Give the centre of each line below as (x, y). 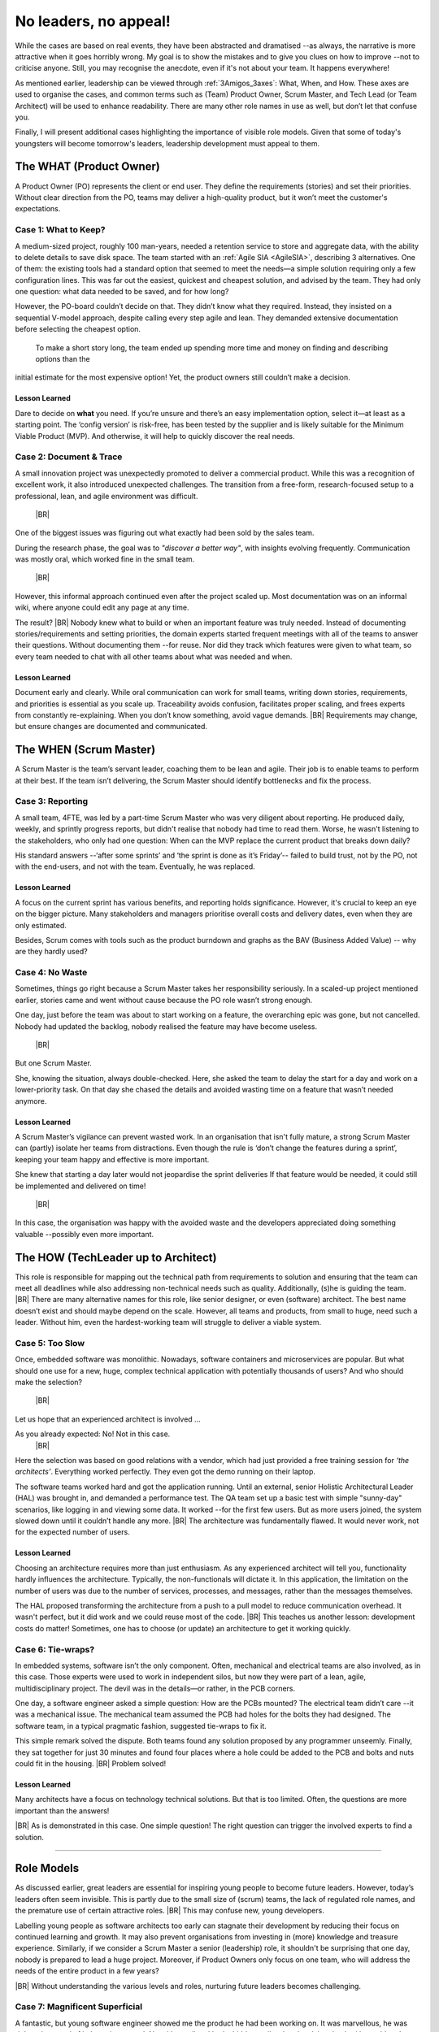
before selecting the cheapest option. (78, 329)
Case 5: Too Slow (50, 1343)
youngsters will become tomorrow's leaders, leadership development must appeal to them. (167, 143)
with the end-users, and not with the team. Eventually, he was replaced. (135, 866)
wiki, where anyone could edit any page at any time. (102, 608)
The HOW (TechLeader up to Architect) (116, 1257)
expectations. (38, 209)
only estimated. (41, 925)
